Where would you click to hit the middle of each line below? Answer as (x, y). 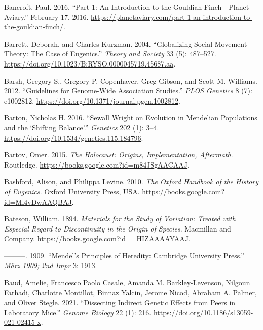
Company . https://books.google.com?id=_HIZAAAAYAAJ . (97, 238)
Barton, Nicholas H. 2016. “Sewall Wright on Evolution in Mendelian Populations (131, 118)
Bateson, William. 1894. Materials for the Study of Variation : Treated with (120, 219)
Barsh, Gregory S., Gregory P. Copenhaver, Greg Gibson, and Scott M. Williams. (131, 80)
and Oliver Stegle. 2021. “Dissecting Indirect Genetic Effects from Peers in (120, 302)
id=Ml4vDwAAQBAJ (38, 201)
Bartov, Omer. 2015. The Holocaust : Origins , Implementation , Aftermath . (119, 155)
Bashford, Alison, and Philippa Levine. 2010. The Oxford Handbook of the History (131, 181)
